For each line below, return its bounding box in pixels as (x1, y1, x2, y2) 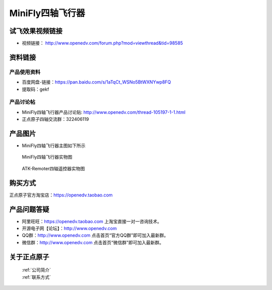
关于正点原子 (9, 252, 49, 261)
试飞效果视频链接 (9, 27, 62, 35)
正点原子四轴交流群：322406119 (22, 116, 89, 122)
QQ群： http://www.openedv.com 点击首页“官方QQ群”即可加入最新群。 (22, 232, 169, 239)
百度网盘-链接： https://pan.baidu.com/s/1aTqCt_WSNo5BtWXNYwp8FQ (22, 79, 171, 85)
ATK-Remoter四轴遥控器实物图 (22, 165, 85, 171)
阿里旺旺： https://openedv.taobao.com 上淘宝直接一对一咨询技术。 (22, 218, 162, 224)
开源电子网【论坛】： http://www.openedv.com (22, 226, 117, 232)
